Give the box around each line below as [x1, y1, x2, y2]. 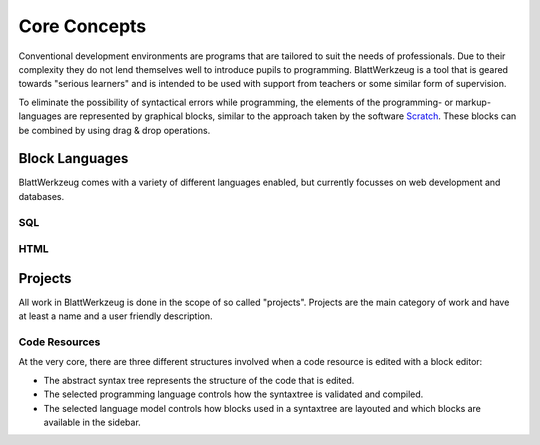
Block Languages [18, 150, 129, 167]
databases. [18, 190, 65, 202]
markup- [455, 96, 492, 108]
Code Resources [18, 335, 101, 349]
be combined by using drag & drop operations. [18, 124, 211, 136]
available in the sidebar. [43, 416, 142, 428]
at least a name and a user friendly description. [18, 310, 214, 322]
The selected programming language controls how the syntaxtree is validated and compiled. [43, 388, 424, 400]
